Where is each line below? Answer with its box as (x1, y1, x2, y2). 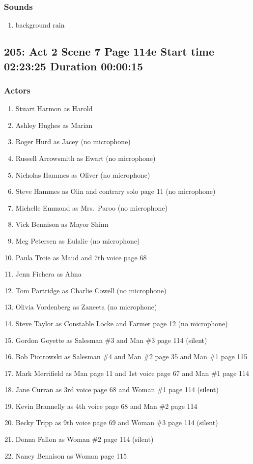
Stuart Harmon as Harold (15, 103, 93, 114)
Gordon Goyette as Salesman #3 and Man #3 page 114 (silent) (15, 335, 207, 345)
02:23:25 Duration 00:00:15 (4, 58, 143, 73)
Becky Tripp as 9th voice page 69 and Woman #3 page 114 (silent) (15, 417, 218, 428)
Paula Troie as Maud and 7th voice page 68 (15, 252, 147, 262)
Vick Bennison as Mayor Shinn (15, 219, 109, 229)
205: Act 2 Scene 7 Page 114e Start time (4, 44, 214, 59)
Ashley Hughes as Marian (15, 120, 93, 130)
